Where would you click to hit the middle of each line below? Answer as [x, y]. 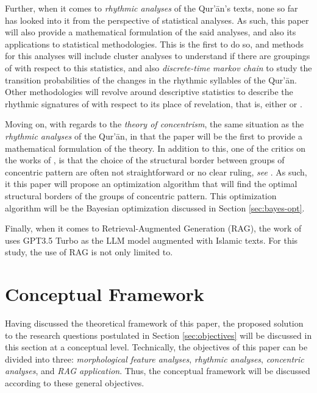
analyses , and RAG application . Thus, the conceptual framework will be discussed [158, 371]
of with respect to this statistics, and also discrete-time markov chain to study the [158, 67]
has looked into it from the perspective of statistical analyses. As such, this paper [157, 20]
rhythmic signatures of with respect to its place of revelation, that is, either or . [154, 103]
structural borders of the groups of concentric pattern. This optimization [141, 195]
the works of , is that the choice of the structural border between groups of [145, 160]
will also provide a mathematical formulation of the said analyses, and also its [151, 32]
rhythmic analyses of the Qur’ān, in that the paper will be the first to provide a [154, 136]
